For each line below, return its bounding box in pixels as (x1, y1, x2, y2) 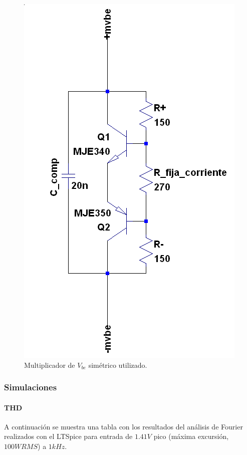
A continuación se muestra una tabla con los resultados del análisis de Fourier (4, 421, 243, 431)
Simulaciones (4, 381, 57, 393)
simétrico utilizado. (88, 359, 147, 370)
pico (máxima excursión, (153, 431, 229, 441)
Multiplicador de (24, 359, 75, 370)
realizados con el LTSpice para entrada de (4, 431, 133, 441)
